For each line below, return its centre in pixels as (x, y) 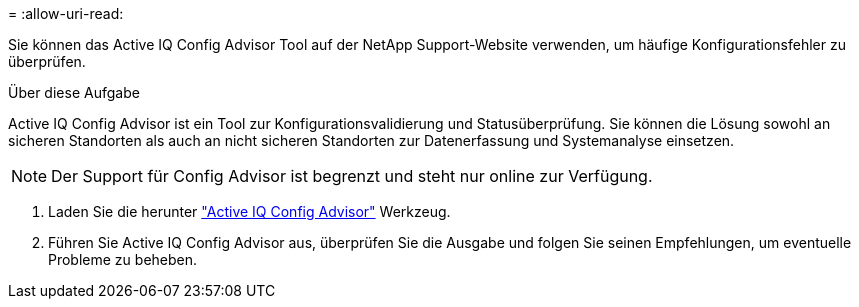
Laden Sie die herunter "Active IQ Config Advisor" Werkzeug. (249, 211)
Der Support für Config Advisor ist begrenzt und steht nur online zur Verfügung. (352, 176)
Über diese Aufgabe (74, 92)
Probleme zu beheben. (123, 259)
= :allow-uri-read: (66, 13)
